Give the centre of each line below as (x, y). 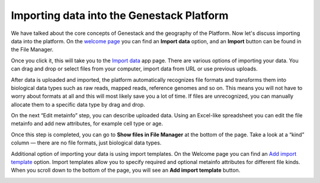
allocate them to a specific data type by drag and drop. (78, 104)
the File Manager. (32, 50)
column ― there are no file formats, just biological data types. (86, 143)
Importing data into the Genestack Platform (120, 15)
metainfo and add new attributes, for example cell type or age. (87, 124)
